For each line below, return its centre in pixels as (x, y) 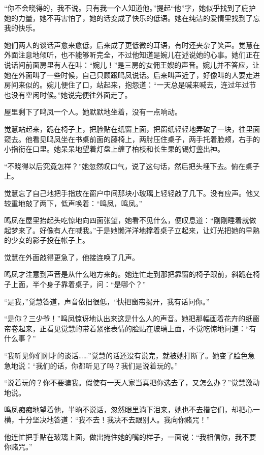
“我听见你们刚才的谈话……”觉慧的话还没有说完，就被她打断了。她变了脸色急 (129, 356)
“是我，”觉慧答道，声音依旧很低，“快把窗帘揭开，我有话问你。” (107, 301)
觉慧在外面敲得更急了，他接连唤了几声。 (72, 257)
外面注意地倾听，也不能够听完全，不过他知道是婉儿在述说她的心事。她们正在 (132, 55)
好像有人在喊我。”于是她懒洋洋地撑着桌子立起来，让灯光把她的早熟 (150, 230)
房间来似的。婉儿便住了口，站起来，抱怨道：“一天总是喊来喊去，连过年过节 (130, 85)
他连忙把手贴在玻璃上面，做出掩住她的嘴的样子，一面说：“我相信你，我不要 (130, 436)
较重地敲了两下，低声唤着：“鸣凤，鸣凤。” (73, 203)
